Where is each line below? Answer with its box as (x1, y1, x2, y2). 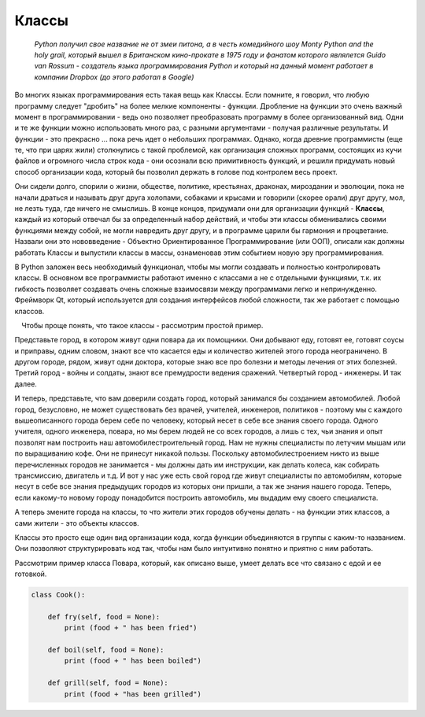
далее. (14, 379, 37, 389)
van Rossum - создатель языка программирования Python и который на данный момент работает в (34, 61, 374, 71)
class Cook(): (31, 590, 86, 600)
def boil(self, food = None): (47, 645, 164, 655)
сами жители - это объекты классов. (14, 518, 139, 527)
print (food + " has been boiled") (64, 656, 202, 665)
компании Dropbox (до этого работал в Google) (34, 72, 194, 82)
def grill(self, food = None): (47, 678, 168, 688)
